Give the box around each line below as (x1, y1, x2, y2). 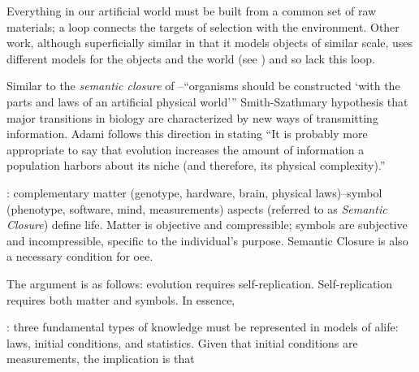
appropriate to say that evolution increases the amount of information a (6, 141, 365, 158)
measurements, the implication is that (6, 350, 195, 367)
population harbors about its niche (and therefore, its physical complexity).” (6, 157, 386, 174)
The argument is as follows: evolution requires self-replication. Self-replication (6, 275, 393, 292)
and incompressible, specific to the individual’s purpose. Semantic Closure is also (6, 231, 408, 249)
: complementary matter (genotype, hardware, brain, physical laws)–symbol (6, 184, 382, 201)
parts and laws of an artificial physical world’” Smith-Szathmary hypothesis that (6, 93, 408, 110)
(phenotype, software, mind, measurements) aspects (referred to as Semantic (6, 200, 387, 217)
